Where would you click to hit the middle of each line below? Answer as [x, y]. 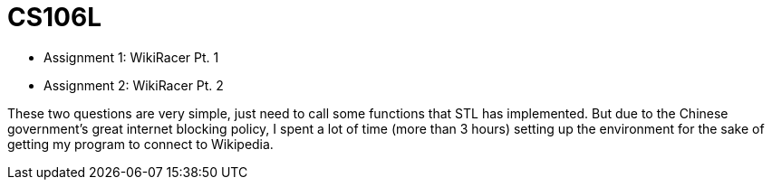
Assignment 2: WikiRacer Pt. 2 [134, 85]
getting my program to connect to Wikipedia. [140, 144]
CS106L [55, 17]
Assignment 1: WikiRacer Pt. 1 [131, 57]
